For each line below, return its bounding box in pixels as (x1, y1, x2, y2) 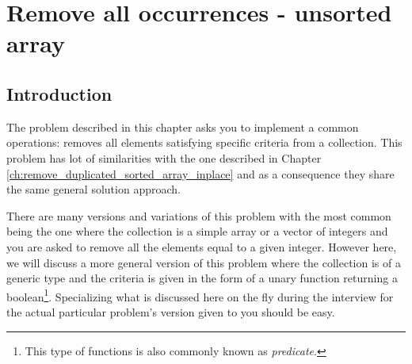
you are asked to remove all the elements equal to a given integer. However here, (6, 238, 397, 255)
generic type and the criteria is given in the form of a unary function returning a (6, 270, 398, 286)
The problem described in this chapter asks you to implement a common (6, 118, 359, 135)
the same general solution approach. (6, 181, 181, 197)
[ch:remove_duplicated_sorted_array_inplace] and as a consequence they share (6, 165, 395, 182)
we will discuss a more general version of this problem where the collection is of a (6, 254, 401, 270)
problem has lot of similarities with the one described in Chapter (6, 149, 322, 166)
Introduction (6, 81, 113, 105)
